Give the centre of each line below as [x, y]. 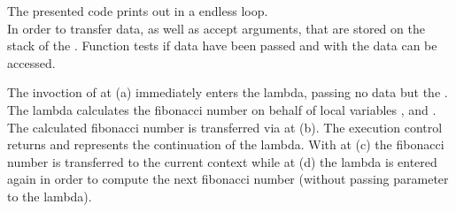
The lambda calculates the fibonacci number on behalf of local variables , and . [222, 109]
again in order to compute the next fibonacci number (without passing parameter [228, 179]
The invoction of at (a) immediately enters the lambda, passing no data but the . [228, 92]
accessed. [31, 62]
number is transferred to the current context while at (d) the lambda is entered [222, 161]
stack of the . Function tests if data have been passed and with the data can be [222, 45]
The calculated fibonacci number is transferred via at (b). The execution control [225, 127]
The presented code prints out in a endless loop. [138, 11]
